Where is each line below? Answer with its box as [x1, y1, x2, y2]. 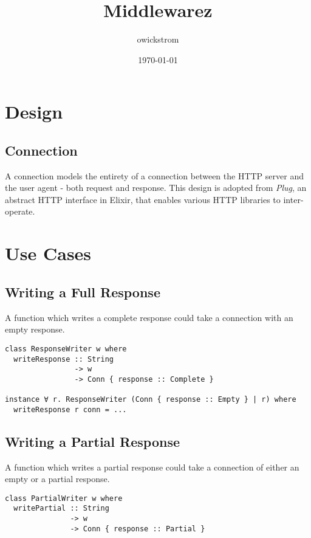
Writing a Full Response [5, 282, 160, 301]
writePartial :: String [13, 504, 109, 513]
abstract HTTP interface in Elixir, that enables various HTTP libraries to [5, 193, 281, 205]
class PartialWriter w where [5, 494, 123, 503]
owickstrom [137, 33, 179, 46]
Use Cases [5, 241, 92, 266]
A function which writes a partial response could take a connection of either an [5, 460, 299, 473]
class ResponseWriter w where [5, 344, 127, 353]
